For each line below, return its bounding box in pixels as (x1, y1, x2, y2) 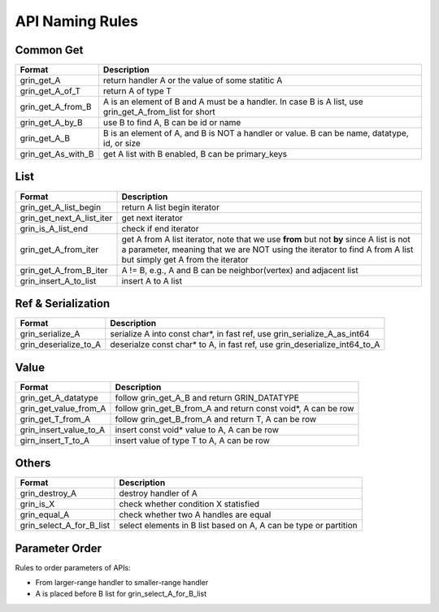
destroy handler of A (119, 488, 198, 499)
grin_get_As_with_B (20, 149, 94, 160)
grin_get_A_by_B (20, 117, 83, 128)
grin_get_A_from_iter (20, 244, 99, 255)
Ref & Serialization (15, 297, 111, 310)
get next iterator (121, 212, 183, 224)
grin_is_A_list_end (20, 223, 89, 234)
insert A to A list (121, 275, 183, 286)
